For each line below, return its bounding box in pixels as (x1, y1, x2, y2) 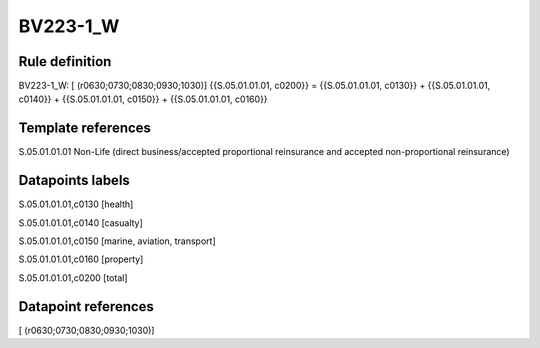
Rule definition (18, 53, 112, 70)
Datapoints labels (18, 172, 130, 189)
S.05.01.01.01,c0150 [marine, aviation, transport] (18, 235, 216, 247)
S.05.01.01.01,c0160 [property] (18, 253, 144, 265)
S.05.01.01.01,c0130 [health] (18, 198, 134, 210)
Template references (18, 120, 152, 137)
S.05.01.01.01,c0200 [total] (18, 271, 128, 284)
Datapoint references (18, 298, 155, 315)
